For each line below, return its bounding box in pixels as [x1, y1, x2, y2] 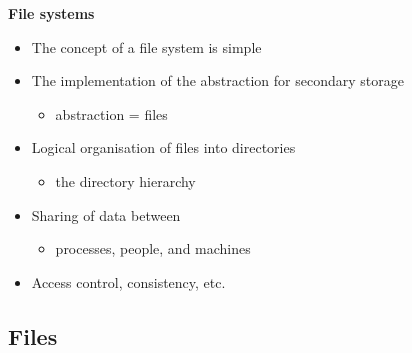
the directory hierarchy [55, 170, 196, 191]
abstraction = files [55, 103, 168, 124]
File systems [8, 3, 95, 23]
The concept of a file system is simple [31, 36, 262, 57]
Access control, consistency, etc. [31, 271, 226, 292]
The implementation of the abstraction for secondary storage [31, 70, 404, 91]
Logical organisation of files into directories [31, 137, 296, 158]
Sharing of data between [31, 204, 181, 225]
